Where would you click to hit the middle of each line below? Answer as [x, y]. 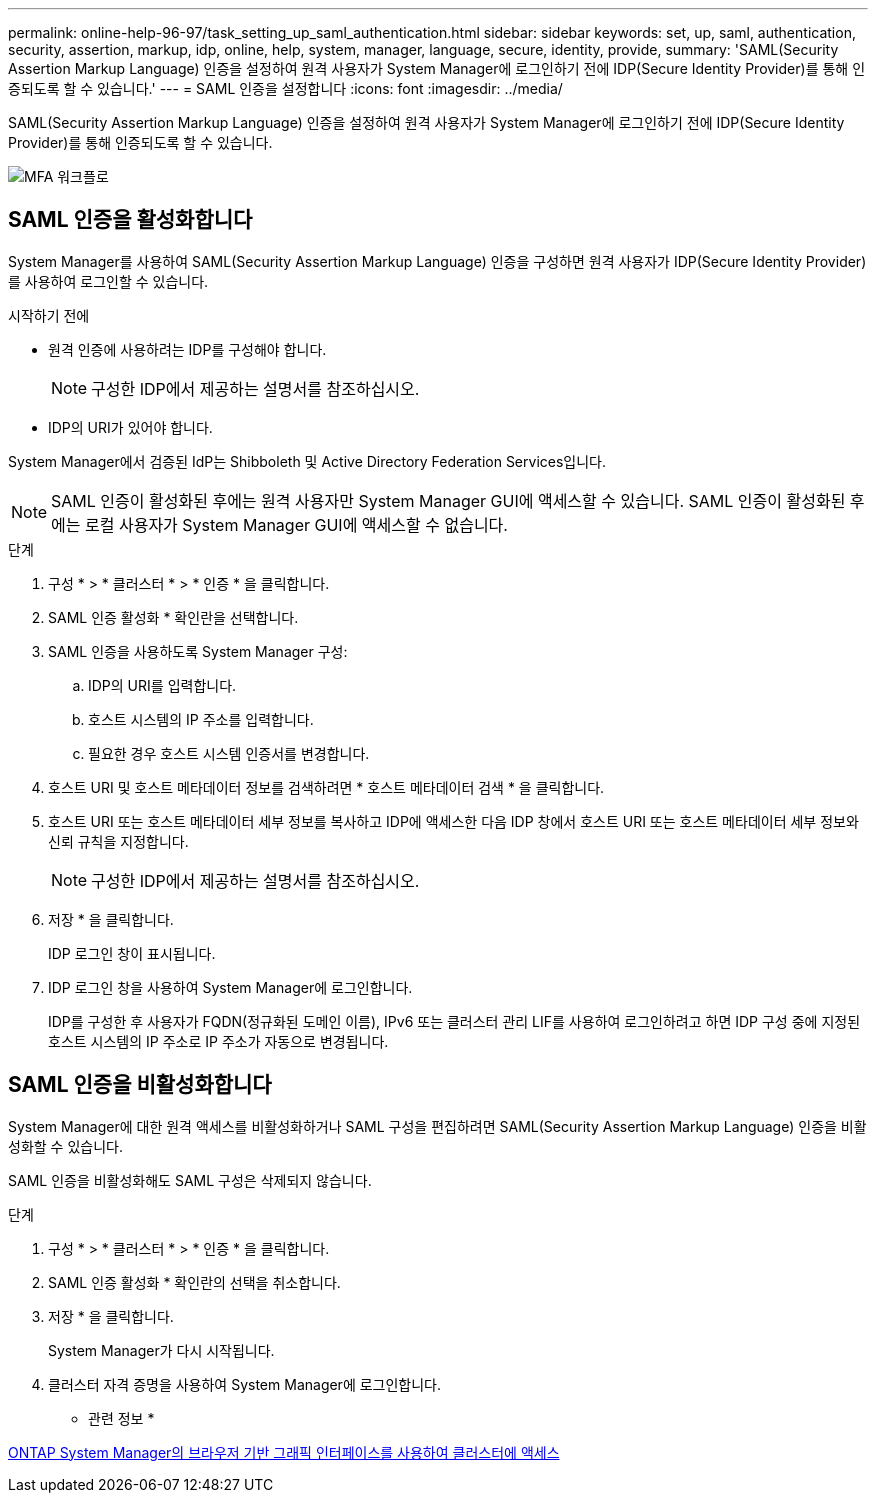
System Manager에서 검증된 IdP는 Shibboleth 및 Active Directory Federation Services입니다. [307, 461]
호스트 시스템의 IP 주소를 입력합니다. [201, 719]
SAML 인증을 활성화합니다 [130, 220]
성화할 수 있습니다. [65, 1146]
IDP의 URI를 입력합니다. [162, 685]
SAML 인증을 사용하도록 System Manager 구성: [198, 651]
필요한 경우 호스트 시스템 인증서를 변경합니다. [229, 753]
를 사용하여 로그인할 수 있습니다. [108, 281]
